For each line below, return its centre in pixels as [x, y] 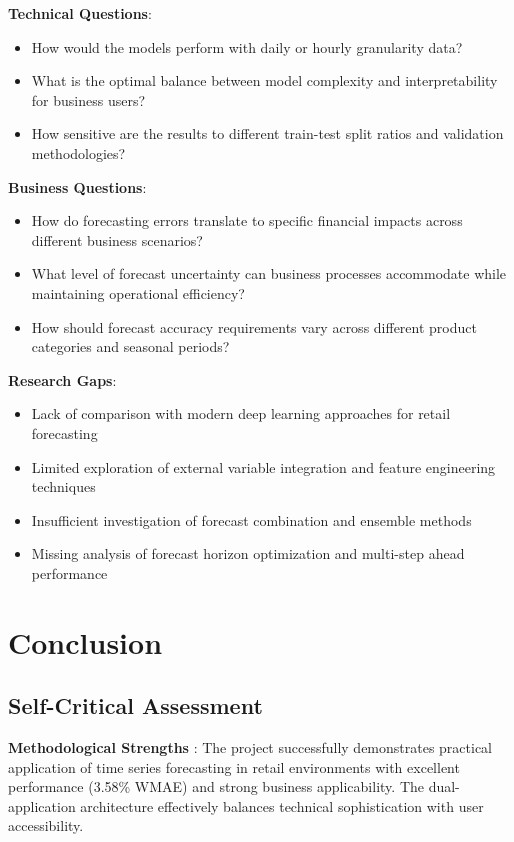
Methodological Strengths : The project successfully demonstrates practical [250, 747]
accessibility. [46, 825]
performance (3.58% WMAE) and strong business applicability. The [216, 786]
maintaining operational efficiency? [138, 292]
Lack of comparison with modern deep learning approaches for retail [241, 413]
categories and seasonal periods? [130, 346]
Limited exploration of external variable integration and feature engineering [263, 466]
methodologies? [78, 152]
